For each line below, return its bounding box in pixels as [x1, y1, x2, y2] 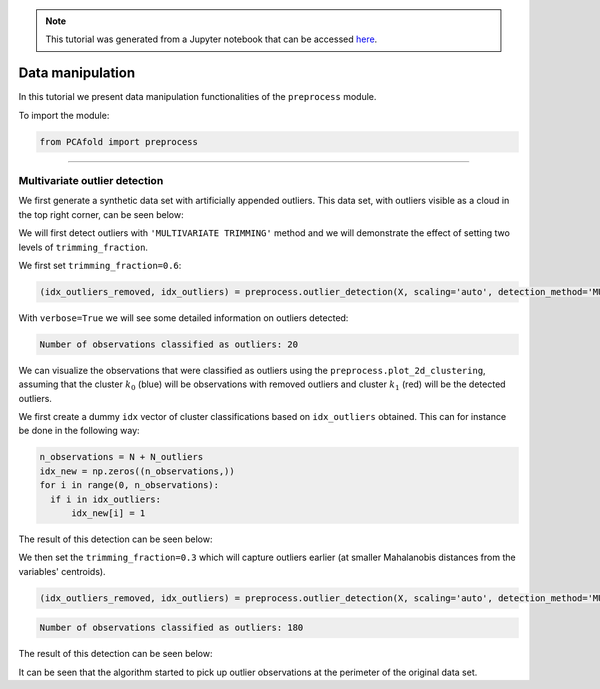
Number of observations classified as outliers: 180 [39, 622, 304, 634]
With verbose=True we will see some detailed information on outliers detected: [18, 311, 349, 324]
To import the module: [18, 109, 110, 121]
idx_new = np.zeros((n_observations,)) [39, 465, 235, 477]
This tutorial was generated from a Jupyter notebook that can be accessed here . [45, 33, 378, 45]
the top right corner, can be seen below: [18, 208, 184, 220]
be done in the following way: [18, 425, 140, 437]
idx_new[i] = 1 [71, 508, 146, 519]
